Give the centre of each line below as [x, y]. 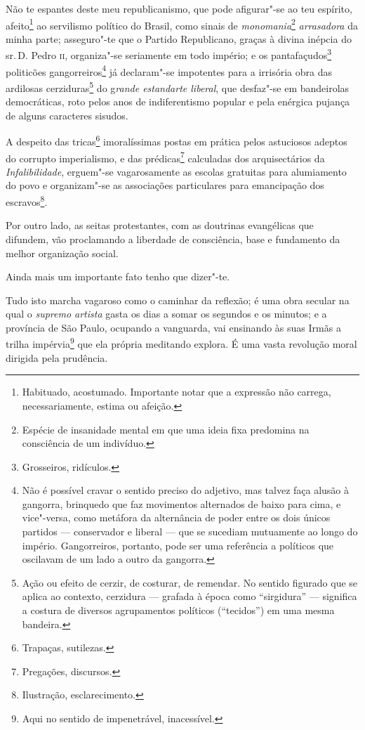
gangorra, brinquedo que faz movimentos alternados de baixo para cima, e [181, 503]
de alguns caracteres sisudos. [67, 115]
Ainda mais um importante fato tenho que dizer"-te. [118, 276]
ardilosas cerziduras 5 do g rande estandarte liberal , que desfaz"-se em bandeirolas [178, 86]
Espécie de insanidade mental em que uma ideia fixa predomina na [166, 429]
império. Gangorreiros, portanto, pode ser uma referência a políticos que [178, 545]
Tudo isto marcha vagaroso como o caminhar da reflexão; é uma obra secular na [178, 300]
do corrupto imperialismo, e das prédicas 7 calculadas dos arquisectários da [165, 157]
